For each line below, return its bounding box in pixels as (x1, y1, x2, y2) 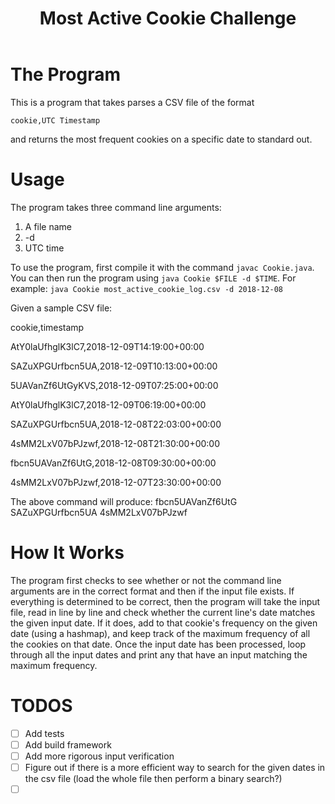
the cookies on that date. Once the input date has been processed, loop (10, 638, 307, 650)
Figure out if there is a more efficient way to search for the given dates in (24, 761, 326, 773)
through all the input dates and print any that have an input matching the (10, 648, 308, 661)
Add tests (24, 727, 65, 739)
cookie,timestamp (10, 321, 85, 333)
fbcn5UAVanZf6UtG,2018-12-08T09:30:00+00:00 (10, 457, 217, 469)
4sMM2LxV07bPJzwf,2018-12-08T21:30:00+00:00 (10, 437, 221, 449)
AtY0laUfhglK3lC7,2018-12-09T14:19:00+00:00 (10, 340, 205, 352)
